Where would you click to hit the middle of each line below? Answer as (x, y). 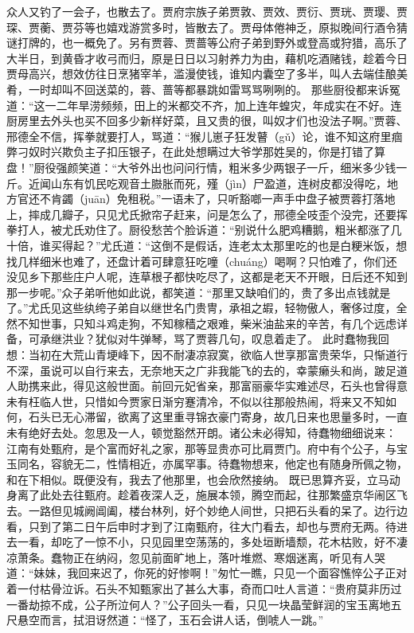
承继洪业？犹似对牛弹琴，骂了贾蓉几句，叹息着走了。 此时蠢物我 (209, 339)
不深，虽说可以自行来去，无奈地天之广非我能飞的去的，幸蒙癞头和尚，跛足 (201, 370)
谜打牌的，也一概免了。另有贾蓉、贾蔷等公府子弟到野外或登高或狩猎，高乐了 (207, 43)
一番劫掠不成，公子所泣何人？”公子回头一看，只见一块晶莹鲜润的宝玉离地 (199, 604)
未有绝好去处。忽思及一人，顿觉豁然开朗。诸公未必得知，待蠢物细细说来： (201, 433)
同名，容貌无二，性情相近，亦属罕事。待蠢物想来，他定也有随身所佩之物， (212, 464)
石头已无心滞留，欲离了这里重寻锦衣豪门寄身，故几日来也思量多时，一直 (218, 417)
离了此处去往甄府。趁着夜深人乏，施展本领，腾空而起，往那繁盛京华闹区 (207, 495)
